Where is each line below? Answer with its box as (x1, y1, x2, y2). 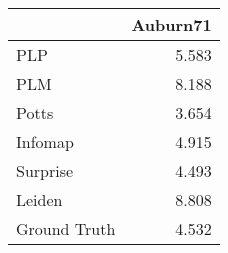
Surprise (16, 159, 74, 182)
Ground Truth (16, 217, 116, 240)
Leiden (16, 188, 63, 211)
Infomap (16, 130, 74, 153)
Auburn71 (131, 13, 212, 36)
